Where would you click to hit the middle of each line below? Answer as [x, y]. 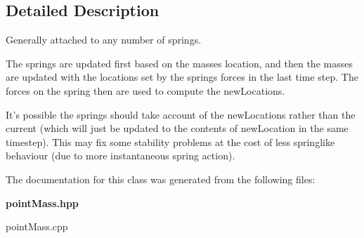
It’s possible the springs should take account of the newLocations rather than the [181, 114]
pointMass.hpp [42, 203]
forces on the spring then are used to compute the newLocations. [145, 90]
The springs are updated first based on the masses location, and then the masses [179, 63]
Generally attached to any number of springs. [104, 40]
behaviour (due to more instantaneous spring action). [121, 156]
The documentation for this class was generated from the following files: [161, 179]
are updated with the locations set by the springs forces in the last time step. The [182, 77]
